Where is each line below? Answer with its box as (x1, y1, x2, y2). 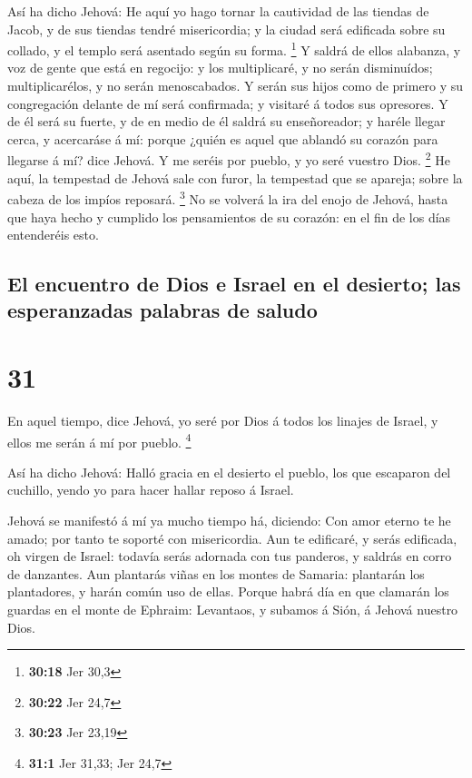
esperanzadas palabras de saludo (7, 296, 318, 324)
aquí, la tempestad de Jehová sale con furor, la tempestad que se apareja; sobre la (7, 168, 463, 187)
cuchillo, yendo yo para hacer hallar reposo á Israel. (7, 480, 294, 499)
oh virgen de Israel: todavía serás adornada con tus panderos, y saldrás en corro (7, 547, 452, 566)
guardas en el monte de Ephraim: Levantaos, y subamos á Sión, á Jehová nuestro (7, 599, 458, 618)
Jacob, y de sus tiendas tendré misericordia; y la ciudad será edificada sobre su (7, 19, 446, 38)
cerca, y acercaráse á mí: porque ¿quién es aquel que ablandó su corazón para (7, 129, 438, 148)
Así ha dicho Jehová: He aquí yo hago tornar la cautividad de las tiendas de (7, 2, 429, 20)
